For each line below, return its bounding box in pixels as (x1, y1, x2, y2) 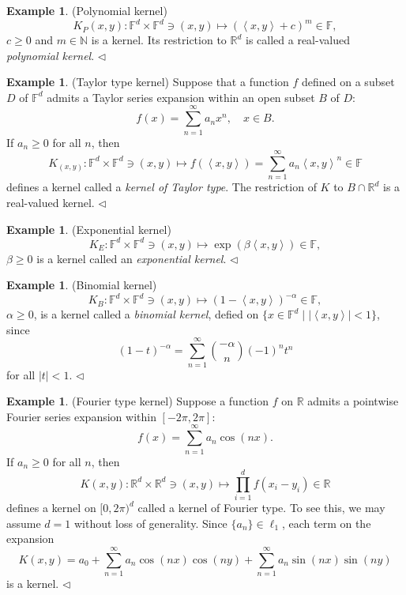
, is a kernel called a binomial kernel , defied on (33, 306, 259, 322)
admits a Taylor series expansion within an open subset (47, 88, 315, 105)
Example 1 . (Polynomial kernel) (6, 2, 167, 18)
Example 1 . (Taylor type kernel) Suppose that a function (6, 73, 289, 90)
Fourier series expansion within (6, 408, 156, 424)
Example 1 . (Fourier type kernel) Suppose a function (6, 393, 269, 409)
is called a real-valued (246, 32, 350, 48)
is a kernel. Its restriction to (91, 32, 227, 48)
